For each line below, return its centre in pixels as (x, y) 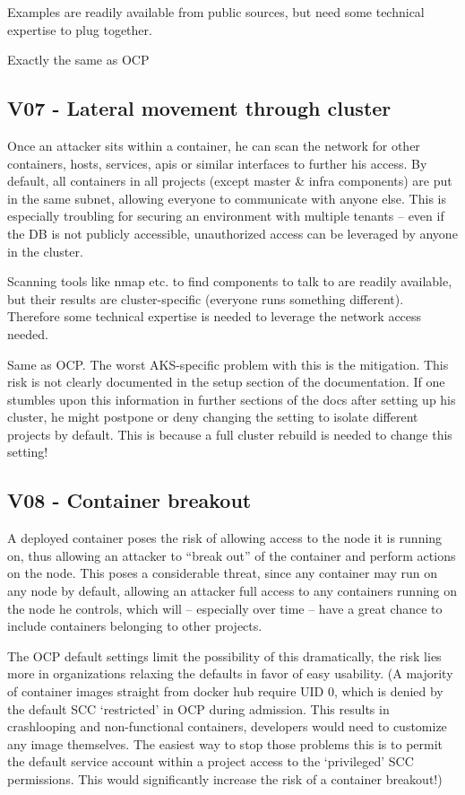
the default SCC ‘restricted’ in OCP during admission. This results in (198, 708)
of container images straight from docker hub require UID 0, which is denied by (225, 691)
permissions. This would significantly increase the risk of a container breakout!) (225, 779)
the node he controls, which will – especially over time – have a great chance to (225, 608)
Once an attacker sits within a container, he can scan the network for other (214, 145)
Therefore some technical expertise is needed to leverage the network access (215, 316)
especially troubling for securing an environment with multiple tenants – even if (226, 216)
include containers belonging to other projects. (135, 626)
